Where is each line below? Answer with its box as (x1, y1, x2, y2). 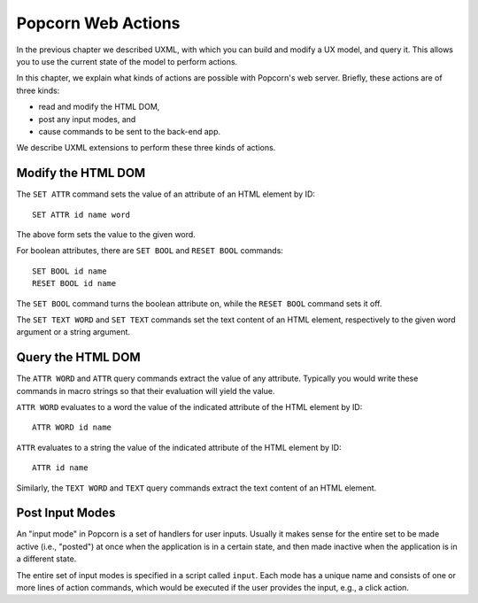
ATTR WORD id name (32, 422, 112, 433)
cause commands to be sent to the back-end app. (38, 126, 221, 136)
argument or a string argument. (16, 327, 131, 337)
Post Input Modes (16, 506, 116, 521)
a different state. (16, 553, 77, 564)
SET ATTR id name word (32, 209, 131, 220)
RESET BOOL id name (32, 279, 117, 289)
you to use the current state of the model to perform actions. (16, 56, 238, 66)
